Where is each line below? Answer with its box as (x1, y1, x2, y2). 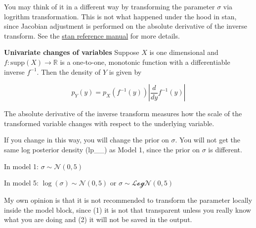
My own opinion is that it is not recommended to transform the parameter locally (4, 195, 253, 205)
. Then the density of (37, 66, 101, 77)
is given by (109, 66, 142, 77)
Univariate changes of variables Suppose (4, 47, 139, 57)
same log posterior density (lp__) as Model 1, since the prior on (4, 144, 200, 154)
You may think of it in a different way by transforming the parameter (4, 1, 215, 11)
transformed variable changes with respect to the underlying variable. (4, 118, 214, 128)
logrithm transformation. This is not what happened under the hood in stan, (4, 11, 237, 21)
